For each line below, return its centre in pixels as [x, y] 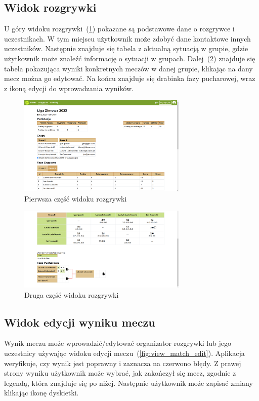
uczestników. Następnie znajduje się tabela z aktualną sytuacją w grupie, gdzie [126, 48]
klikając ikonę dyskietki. [41, 393]
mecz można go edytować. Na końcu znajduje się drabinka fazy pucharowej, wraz [130, 78]
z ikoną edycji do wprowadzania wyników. [69, 88]
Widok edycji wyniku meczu [80, 322]
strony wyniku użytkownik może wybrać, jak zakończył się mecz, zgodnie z [120, 373]
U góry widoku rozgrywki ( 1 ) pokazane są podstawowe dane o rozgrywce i [119, 29]
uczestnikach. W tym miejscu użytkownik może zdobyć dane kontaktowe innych [127, 38]
